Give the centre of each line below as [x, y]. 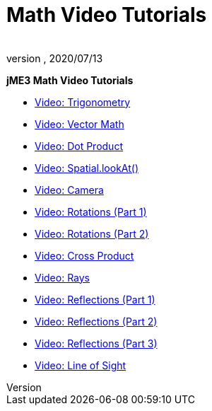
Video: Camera [69, 190]
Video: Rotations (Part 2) [92, 233]
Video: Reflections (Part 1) [95, 299]
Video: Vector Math [79, 124]
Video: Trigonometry [83, 102]
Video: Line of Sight [81, 365]
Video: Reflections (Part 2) [96, 321]
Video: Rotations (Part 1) [91, 212]
